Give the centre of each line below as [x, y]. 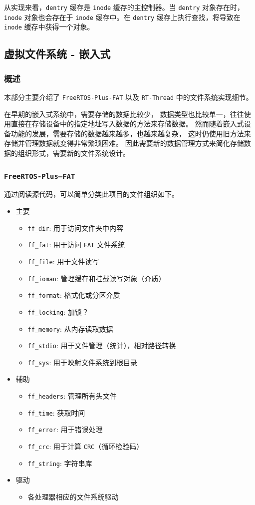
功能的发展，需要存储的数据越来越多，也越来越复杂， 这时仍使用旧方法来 [131, 133]
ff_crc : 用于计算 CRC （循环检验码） [86, 446]
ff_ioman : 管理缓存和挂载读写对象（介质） [97, 278]
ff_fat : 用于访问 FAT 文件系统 [76, 245]
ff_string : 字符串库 [60, 463]
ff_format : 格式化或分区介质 [74, 295]
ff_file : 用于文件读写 [63, 261]
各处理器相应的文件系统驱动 [73, 496]
